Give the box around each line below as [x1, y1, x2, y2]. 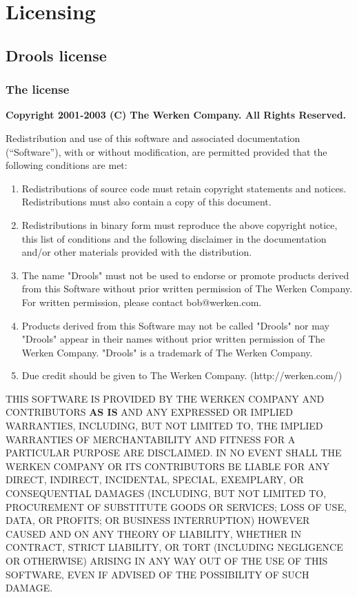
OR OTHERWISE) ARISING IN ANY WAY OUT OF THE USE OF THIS [6, 554, 328, 567]
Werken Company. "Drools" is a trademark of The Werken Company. [21, 345, 313, 359]
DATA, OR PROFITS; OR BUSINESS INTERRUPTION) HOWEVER [6, 513, 310, 527]
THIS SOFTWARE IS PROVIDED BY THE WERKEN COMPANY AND [6, 391, 325, 405]
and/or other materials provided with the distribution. [21, 245, 252, 259]
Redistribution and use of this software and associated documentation [6, 130, 300, 145]
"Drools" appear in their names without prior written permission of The [21, 332, 325, 346]
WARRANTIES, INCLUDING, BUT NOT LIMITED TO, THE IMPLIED [6, 418, 323, 433]
